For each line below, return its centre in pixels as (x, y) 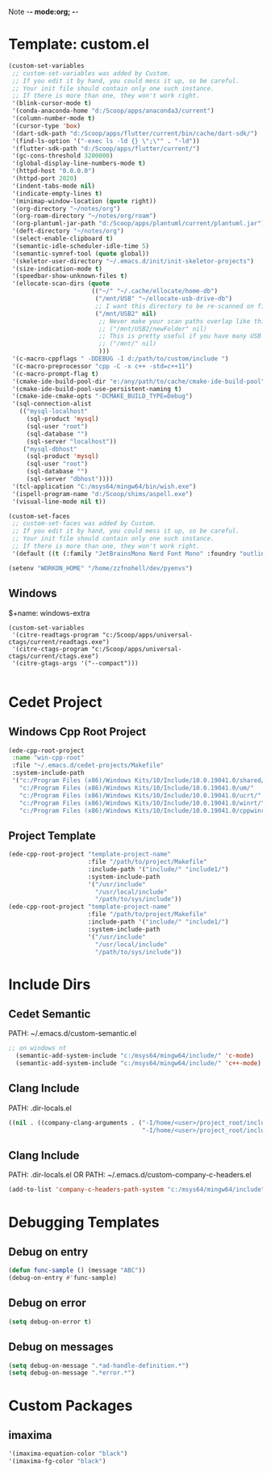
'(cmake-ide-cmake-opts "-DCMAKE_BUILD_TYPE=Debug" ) (102, 396)
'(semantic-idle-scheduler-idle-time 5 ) (81, 246)
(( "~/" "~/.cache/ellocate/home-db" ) (155, 291)
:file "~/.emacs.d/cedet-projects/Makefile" (88, 766)
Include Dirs (50, 984)
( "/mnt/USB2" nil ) (126, 314)
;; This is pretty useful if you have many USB (180, 336)
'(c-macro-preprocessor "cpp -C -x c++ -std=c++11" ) (102, 366)
